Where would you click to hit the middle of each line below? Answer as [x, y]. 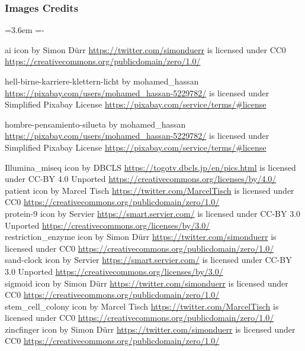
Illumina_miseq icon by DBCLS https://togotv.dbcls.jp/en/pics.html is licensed [150, 167]
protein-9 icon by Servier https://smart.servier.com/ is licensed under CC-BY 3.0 [153, 213]
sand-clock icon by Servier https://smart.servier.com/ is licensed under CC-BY [148, 260]
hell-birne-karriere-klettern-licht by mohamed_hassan [102, 81]
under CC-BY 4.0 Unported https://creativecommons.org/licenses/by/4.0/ [141, 179]
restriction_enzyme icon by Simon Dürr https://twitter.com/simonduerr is [141, 237]
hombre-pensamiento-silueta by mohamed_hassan [95, 124]
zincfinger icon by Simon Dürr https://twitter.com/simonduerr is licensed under [150, 329]
